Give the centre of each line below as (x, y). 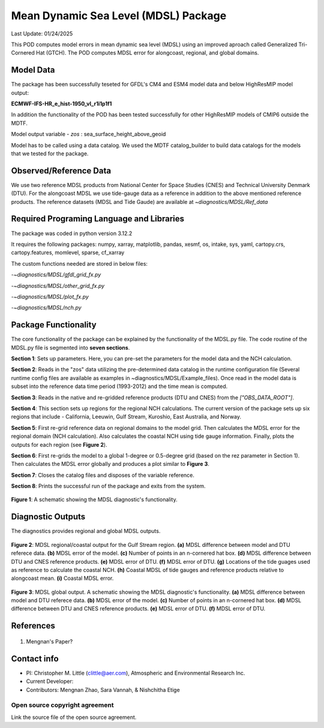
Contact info (35, 659)
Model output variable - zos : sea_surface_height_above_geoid (88, 134)
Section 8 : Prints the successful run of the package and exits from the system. (109, 486)
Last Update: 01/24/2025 (42, 34)
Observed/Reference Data (61, 171)
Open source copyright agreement (62, 705)
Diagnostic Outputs (48, 517)
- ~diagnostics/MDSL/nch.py (46, 308)
